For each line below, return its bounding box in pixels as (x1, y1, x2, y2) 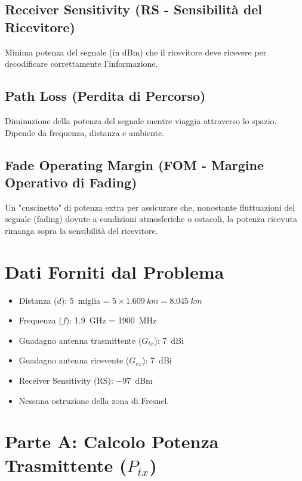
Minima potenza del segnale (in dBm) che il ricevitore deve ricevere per (5, 45, 267, 58)
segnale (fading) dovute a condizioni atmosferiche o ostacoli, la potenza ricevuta (5, 212, 297, 225)
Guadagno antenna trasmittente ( (19, 334, 142, 346)
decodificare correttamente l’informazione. (5, 57, 158, 70)
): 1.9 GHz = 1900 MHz (66, 314, 157, 326)
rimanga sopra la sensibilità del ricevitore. (5, 224, 158, 236)
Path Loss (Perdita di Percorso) (5, 87, 206, 105)
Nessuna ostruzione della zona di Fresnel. (19, 394, 170, 406)
